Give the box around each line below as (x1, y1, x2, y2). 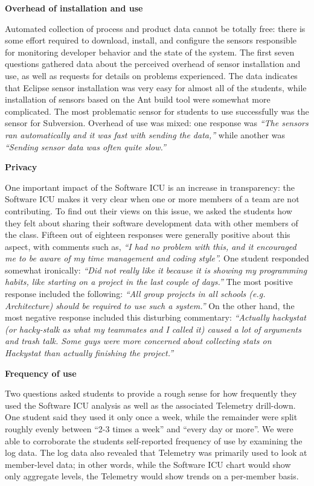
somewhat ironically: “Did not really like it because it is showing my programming (5, 263, 307, 276)
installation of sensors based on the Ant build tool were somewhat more (5, 93, 271, 106)
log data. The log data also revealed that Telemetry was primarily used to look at (5, 446, 307, 459)
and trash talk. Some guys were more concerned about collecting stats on (5, 334, 272, 347)
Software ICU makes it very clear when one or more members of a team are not (5, 193, 300, 205)
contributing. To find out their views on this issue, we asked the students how (5, 204, 292, 217)
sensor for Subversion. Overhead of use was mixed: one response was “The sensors (5, 117, 309, 129)
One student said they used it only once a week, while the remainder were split (5, 411, 298, 423)
